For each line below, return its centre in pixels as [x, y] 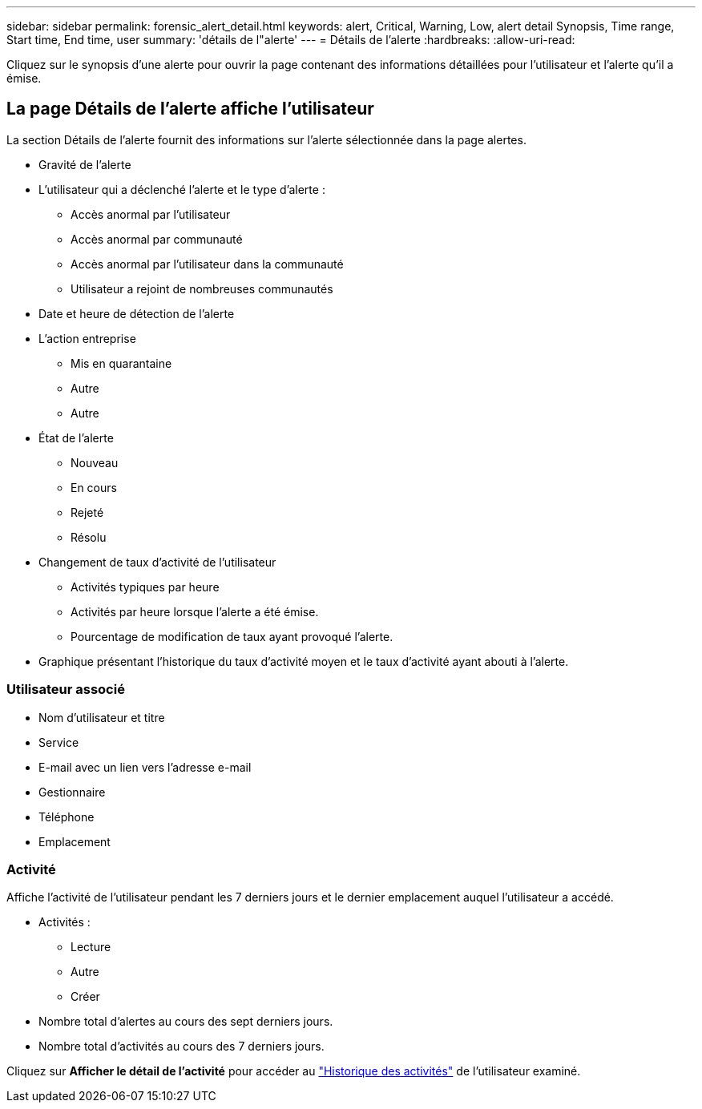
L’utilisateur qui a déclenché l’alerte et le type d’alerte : [182, 189]
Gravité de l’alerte [85, 164]
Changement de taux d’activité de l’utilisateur [157, 562]
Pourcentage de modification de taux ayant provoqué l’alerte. [232, 636]
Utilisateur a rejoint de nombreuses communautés [202, 288]
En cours [94, 487]
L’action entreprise [87, 338]
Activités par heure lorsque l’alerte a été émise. [195, 611]
